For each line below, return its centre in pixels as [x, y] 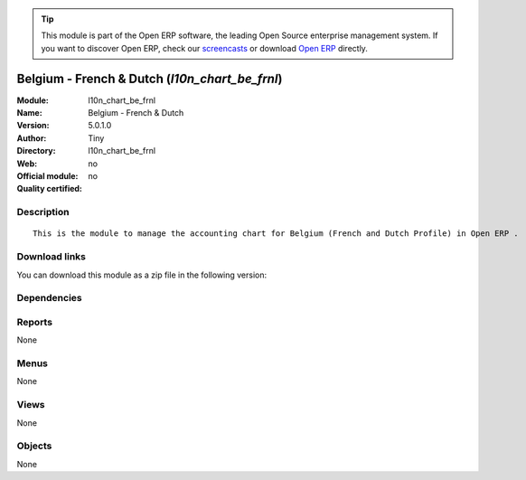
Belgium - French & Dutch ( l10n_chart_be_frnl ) [150, 78]
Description [43, 212]
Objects [34, 446]
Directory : [36, 151]
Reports [35, 322]
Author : [32, 138]
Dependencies [50, 298]
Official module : [47, 176]
